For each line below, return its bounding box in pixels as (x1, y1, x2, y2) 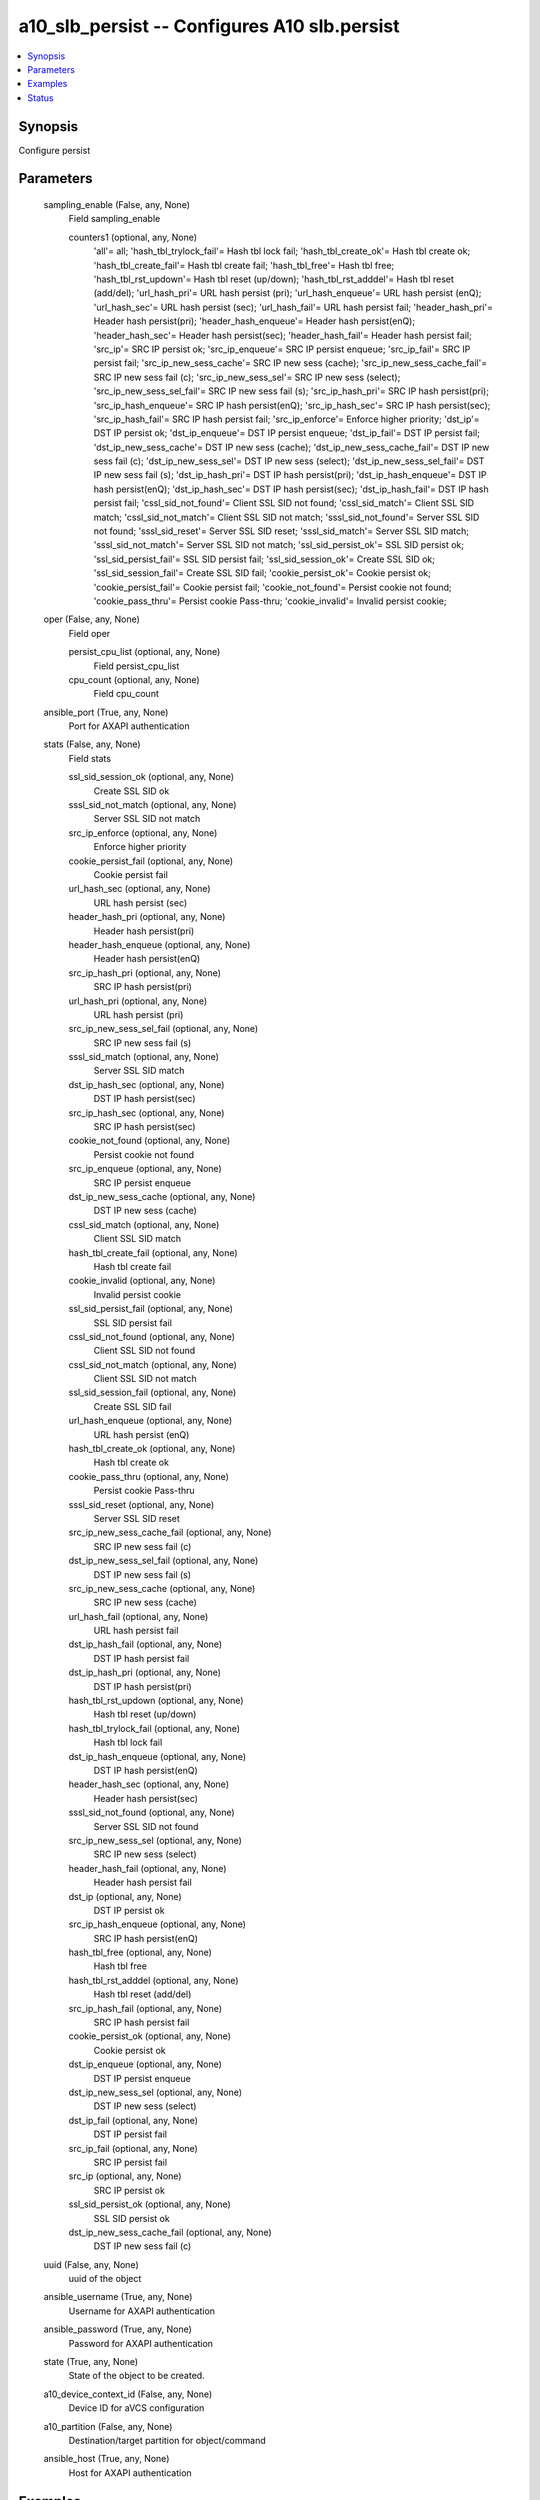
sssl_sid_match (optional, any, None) (68, 1051, 220, 1063)
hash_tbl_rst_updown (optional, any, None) (68, 1695, 244, 1707)
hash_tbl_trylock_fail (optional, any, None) (68, 1722, 240, 1734)
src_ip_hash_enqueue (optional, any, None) (68, 1918, 247, 1930)
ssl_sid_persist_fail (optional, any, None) (68, 1303, 234, 1315)
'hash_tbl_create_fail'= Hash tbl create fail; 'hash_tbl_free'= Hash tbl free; (93, 259, 395, 271)
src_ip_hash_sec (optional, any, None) (68, 1106, 225, 1119)
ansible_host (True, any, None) (43, 2453, 170, 2465)
